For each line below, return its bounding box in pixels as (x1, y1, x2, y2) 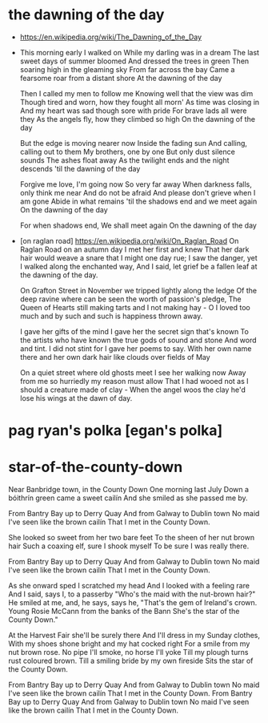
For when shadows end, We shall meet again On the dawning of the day (19, 220, 258, 230)
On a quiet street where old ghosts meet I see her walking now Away (19, 367, 246, 378)
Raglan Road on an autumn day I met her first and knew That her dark (19, 244, 250, 254)
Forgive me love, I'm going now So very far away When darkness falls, (19, 179, 252, 189)
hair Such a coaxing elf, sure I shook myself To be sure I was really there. (8, 541, 250, 551)
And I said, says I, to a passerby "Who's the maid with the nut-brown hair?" (8, 589, 256, 599)
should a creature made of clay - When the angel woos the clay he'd (19, 385, 246, 394)
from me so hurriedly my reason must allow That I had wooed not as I (19, 376, 250, 386)
